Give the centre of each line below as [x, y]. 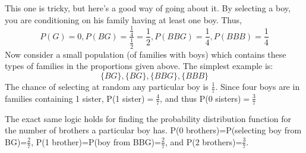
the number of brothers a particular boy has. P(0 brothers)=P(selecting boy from [153, 130]
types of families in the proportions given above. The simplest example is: [139, 66]
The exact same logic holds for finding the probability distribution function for [148, 118]
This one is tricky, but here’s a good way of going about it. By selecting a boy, [148, 8]
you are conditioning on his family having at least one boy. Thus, [123, 19]
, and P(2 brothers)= [204, 141]
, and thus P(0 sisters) [201, 98]
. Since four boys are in [258, 86]
